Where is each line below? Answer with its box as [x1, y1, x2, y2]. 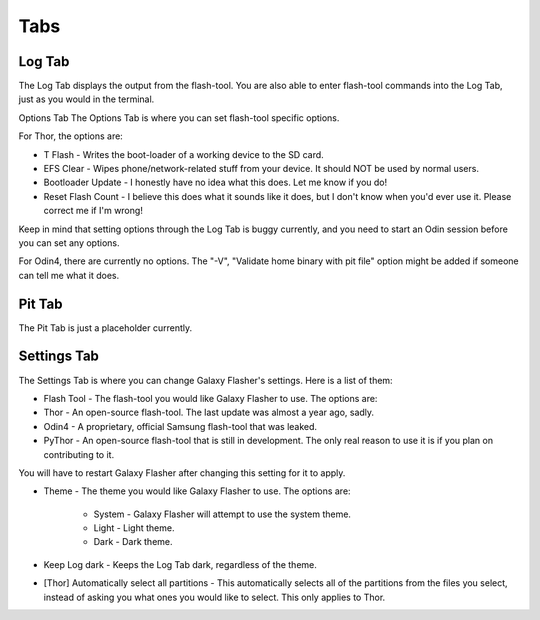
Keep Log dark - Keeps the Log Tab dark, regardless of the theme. [43, 558, 317, 570]
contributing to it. [43, 448, 115, 460]
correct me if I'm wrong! [43, 205, 144, 217]
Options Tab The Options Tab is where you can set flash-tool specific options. [18, 111, 340, 124]
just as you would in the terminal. [18, 93, 155, 105]
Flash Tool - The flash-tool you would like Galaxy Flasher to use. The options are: [43, 392, 378, 404]
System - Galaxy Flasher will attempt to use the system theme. [93, 508, 352, 520]
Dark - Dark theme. [93, 536, 174, 548]
